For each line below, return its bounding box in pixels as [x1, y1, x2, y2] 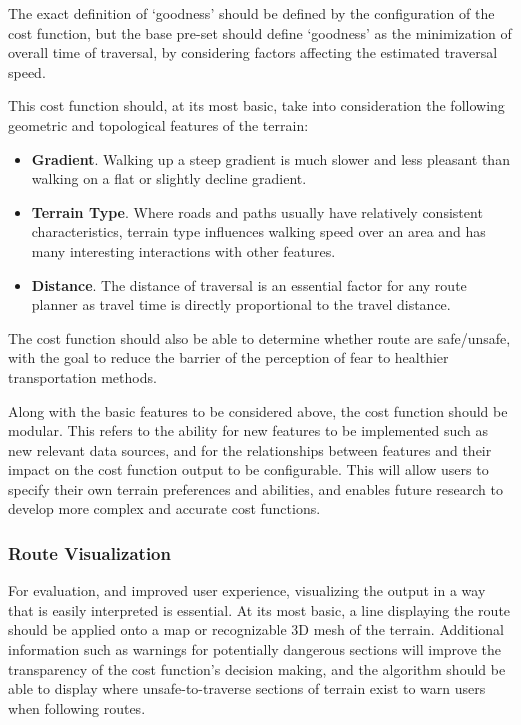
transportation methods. [8, 366, 157, 387]
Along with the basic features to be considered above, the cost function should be [8, 400, 508, 421]
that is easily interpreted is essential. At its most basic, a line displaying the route [8, 599, 511, 620]
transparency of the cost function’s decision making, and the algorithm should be [8, 658, 506, 679]
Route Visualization [8, 540, 171, 565]
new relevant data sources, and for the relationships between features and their [8, 439, 492, 460]
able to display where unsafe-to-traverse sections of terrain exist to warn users [8, 678, 486, 699]
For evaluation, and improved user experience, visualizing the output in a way [8, 580, 486, 601]
